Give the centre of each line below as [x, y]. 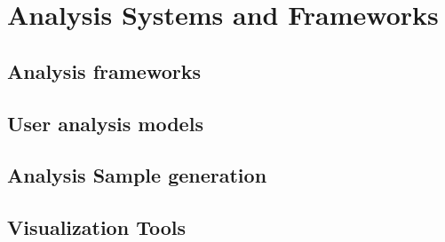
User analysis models [105, 123]
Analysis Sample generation [137, 175]
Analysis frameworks [104, 70]
